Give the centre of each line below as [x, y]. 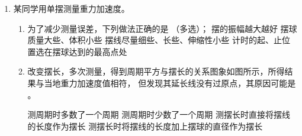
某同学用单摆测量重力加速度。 [71, 8]
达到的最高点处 [98, 51]
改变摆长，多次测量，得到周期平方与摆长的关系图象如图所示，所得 [156, 71]
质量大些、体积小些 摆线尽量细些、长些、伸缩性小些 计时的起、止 [155, 40]
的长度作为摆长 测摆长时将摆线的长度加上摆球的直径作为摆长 [145, 126]
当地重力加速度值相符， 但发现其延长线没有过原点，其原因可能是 [170, 82]
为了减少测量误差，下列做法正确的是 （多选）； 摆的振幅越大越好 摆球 [162, 28]
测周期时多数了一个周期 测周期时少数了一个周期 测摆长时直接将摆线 [159, 114]
